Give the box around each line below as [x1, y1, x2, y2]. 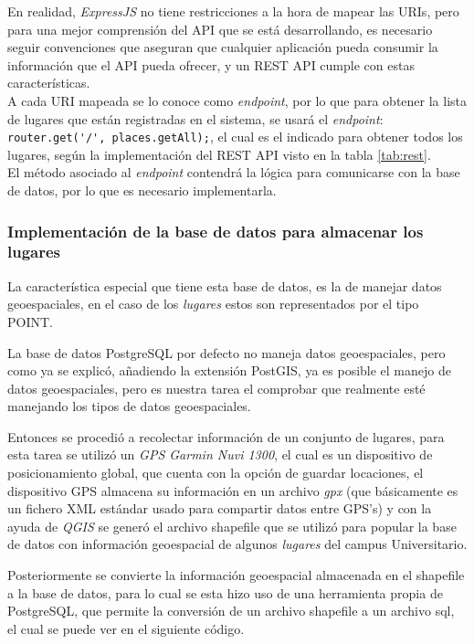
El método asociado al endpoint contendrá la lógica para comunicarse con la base [7, 163, 460, 182]
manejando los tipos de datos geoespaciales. [7, 396, 251, 416]
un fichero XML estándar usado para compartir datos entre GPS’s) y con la [7, 499, 432, 518]
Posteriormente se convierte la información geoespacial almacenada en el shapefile [7, 565, 465, 585]
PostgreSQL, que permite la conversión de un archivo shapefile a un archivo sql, [7, 601, 455, 620]
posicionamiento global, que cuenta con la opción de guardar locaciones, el [7, 463, 424, 482]
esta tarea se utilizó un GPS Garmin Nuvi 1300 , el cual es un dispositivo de [7, 445, 433, 464]
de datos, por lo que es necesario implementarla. [7, 181, 277, 199]
